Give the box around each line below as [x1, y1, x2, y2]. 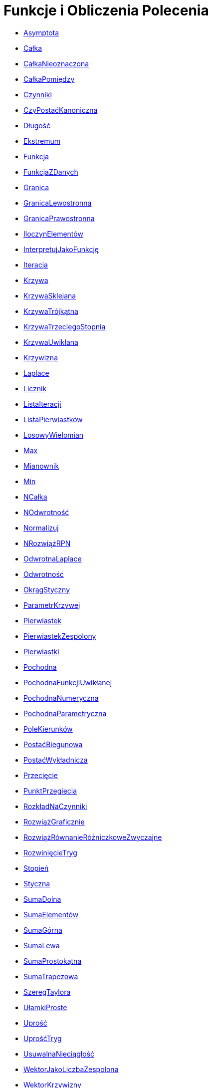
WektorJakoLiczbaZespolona [23, 1065, 119, 1074]
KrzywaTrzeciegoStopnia [23, 322, 106, 331]
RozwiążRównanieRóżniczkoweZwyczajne [23, 832, 162, 841]
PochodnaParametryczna [23, 709, 107, 718]
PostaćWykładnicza [23, 755, 88, 764]
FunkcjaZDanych [23, 167, 78, 176]
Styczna [23, 879, 50, 888]
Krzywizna [23, 353, 58, 362]
